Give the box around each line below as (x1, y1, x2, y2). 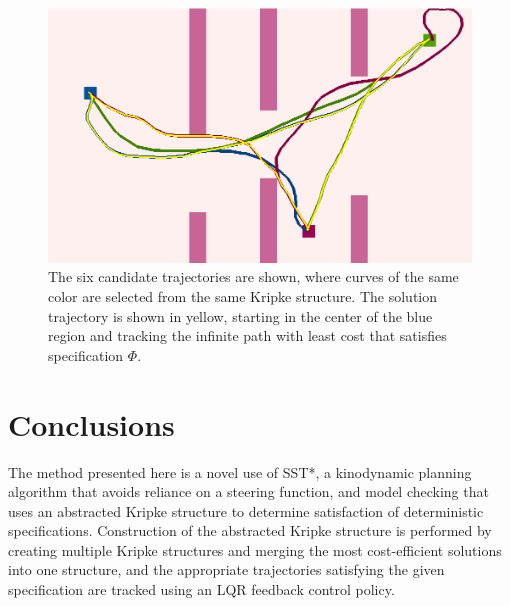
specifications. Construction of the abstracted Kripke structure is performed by (8, 520, 492, 541)
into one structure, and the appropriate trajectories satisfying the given (8, 559, 445, 580)
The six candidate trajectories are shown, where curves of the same (48, 266, 459, 287)
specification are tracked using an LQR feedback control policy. (8, 579, 395, 600)
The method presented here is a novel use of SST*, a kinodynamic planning (8, 461, 472, 482)
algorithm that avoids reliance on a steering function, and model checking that (8, 481, 489, 502)
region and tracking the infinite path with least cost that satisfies (48, 325, 447, 346)
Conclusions (8, 403, 175, 444)
